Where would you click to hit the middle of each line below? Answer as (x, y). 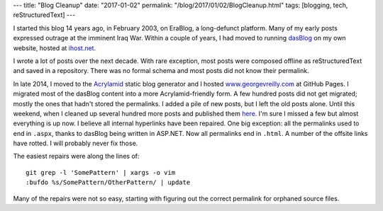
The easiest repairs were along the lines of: (76, 156)
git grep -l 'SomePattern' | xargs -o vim (101, 172)
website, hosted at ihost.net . (54, 48)
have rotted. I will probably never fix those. (76, 143)
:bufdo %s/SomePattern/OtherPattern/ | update (108, 183)
